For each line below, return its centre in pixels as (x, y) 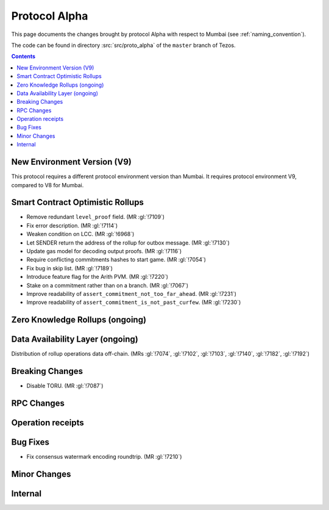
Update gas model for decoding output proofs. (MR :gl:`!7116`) (104, 251)
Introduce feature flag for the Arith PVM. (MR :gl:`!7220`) (97, 277)
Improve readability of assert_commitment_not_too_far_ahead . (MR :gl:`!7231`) (132, 293)
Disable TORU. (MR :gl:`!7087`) (65, 386)
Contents (23, 56)
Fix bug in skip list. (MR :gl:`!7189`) (69, 268)
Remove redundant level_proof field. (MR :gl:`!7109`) (95, 217)
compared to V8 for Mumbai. (48, 185)
